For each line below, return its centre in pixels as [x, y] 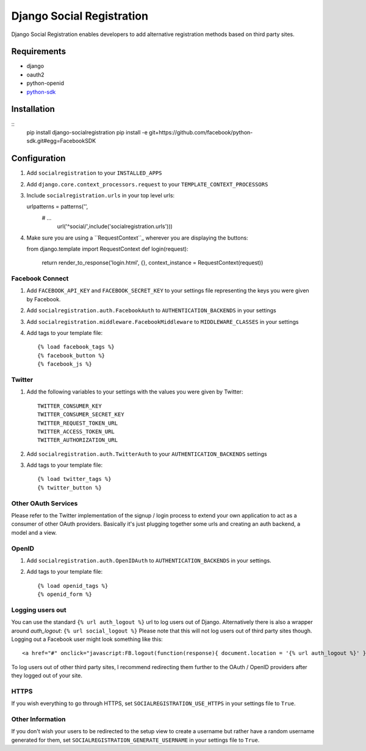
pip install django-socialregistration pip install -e [87, 132]
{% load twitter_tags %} [74, 479]
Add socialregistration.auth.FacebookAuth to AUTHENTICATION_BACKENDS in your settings [152, 310]
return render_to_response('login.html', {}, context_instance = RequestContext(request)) [152, 263]
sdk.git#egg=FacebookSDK [61, 141]
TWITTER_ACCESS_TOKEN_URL [76, 431]
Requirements [39, 52]
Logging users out [39, 610]
